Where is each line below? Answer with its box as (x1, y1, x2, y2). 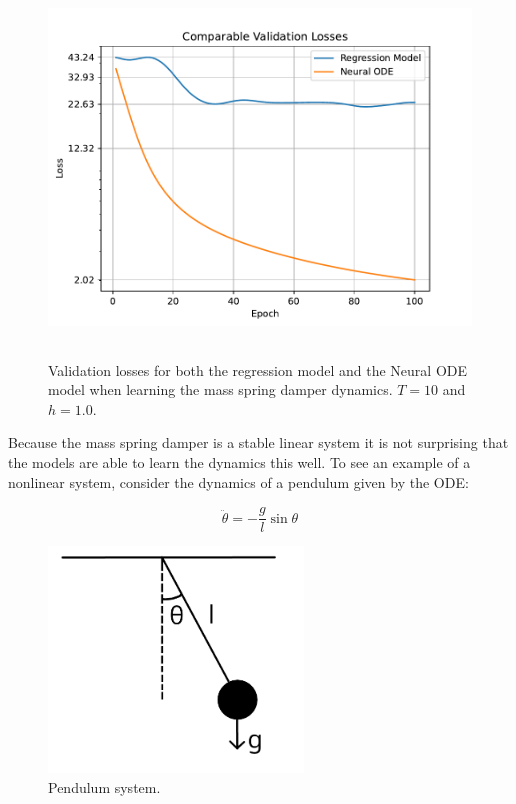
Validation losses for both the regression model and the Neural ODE (48, 359, 468, 380)
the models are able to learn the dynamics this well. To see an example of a (8, 451, 471, 472)
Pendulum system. (48, 776, 161, 797)
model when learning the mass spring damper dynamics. (48, 379, 393, 400)
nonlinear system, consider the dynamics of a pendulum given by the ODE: (8, 471, 469, 492)
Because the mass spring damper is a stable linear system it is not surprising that (8, 432, 509, 453)
